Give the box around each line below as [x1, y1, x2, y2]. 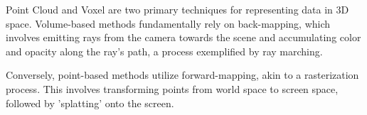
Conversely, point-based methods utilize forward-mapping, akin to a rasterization [6, 67, 359, 82]
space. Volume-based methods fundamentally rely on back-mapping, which [6, 16, 331, 31]
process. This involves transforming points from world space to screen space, [6, 81, 339, 96]
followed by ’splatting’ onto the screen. [6, 95, 174, 110]
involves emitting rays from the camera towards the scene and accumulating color [6, 30, 361, 45]
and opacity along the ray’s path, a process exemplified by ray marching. [6, 43, 323, 58]
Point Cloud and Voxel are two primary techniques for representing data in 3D [6, 2, 349, 16]
